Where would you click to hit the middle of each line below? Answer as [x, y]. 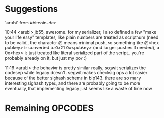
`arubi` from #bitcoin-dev [31, 23]
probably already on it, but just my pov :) [46, 58]
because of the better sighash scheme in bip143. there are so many [73, 78]
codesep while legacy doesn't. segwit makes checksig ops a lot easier [76, 72]
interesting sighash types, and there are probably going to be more [73, 83]
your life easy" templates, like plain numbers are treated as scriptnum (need [82, 37]
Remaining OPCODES [50, 108]
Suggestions [31, 9]
